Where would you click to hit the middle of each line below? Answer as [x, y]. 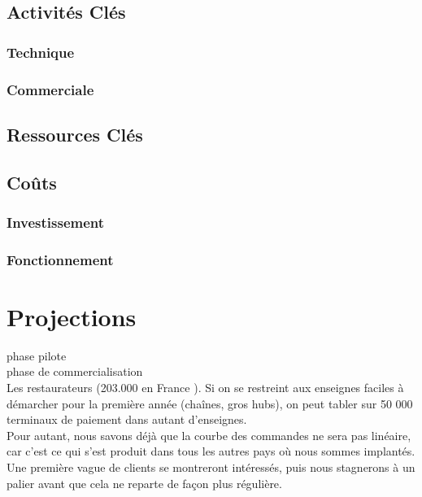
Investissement [56, 222]
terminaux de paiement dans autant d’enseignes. [127, 419]
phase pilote [37, 355]
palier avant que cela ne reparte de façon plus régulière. [144, 483]
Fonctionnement [60, 259]
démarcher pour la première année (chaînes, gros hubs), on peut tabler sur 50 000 [210, 403]
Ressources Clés [75, 134]
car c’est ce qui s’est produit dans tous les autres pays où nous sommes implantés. [211, 451]
